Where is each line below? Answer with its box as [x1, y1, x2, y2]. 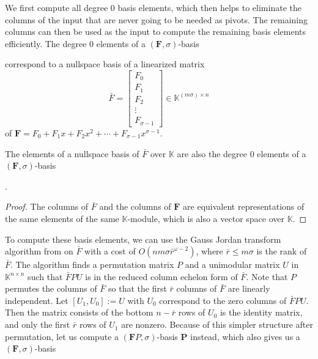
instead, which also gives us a [190, 330, 300, 342]
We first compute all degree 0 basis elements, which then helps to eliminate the [5, 1, 301, 13]
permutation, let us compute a [5, 330, 119, 342]
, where [196, 245, 223, 257]
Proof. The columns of [5, 200, 89, 213]
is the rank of [256, 245, 307, 257]
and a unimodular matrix [185, 258, 280, 271]
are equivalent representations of [183, 200, 305, 213]
